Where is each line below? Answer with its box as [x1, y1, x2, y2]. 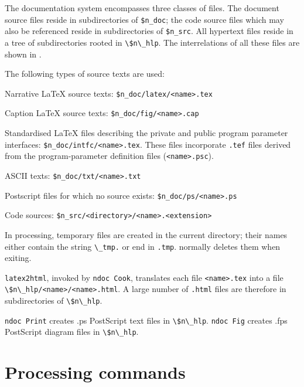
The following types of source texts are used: [5, 67, 165, 80]
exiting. [5, 252, 32, 264]
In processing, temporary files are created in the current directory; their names [5, 228, 288, 240]
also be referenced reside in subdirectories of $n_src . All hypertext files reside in [5, 25, 293, 37]
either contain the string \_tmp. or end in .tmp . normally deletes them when [5, 240, 281, 252]
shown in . [5, 47, 42, 60]
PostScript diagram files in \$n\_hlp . [5, 325, 139, 338]
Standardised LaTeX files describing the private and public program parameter [5, 127, 288, 139]
